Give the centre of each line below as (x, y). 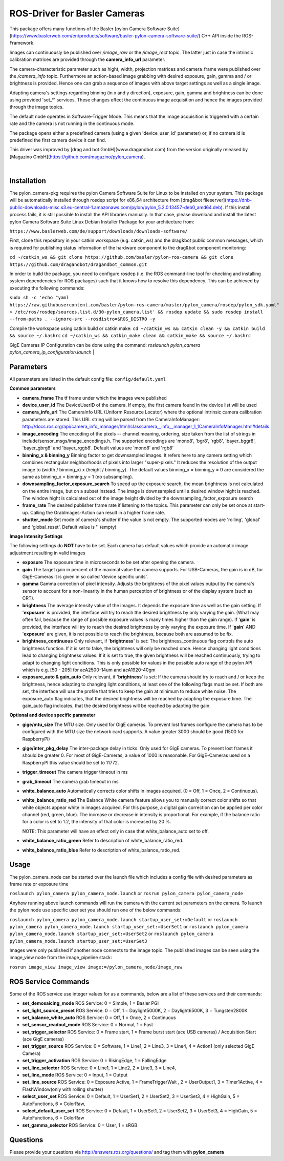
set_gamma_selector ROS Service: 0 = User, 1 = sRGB (80, 1125)
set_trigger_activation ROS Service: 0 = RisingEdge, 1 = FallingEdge (94, 1061)
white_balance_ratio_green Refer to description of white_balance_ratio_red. (103, 841)
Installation (28, 181)
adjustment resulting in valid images (47, 553)
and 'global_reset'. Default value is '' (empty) (69, 527)
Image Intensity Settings (36, 536)
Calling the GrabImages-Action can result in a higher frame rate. (98, 512)
